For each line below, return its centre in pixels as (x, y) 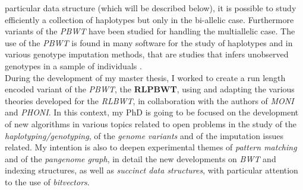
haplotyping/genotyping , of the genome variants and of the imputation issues (144, 135)
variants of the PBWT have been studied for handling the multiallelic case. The (150, 31)
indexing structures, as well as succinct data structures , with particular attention (151, 170)
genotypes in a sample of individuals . (73, 65)
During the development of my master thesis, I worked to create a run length (145, 77)
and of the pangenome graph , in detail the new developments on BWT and (141, 158)
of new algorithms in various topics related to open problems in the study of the (151, 123)
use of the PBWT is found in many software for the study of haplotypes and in (149, 42)
